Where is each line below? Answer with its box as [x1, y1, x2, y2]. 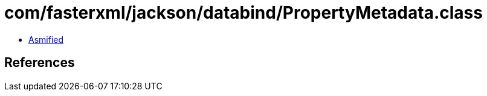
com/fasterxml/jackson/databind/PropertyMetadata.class [4, 2, 483, 23]
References [4, 55, 75, 71]
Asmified [28, 34, 64, 45]
